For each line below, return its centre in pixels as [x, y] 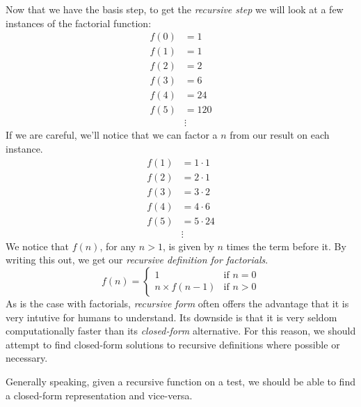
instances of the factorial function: [79, 23]
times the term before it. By [286, 246]
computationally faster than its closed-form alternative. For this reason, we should [181, 331]
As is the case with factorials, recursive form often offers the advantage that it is [177, 303]
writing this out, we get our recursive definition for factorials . [137, 260]
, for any [118, 246]
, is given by [188, 246]
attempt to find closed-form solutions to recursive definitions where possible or [173, 344]
